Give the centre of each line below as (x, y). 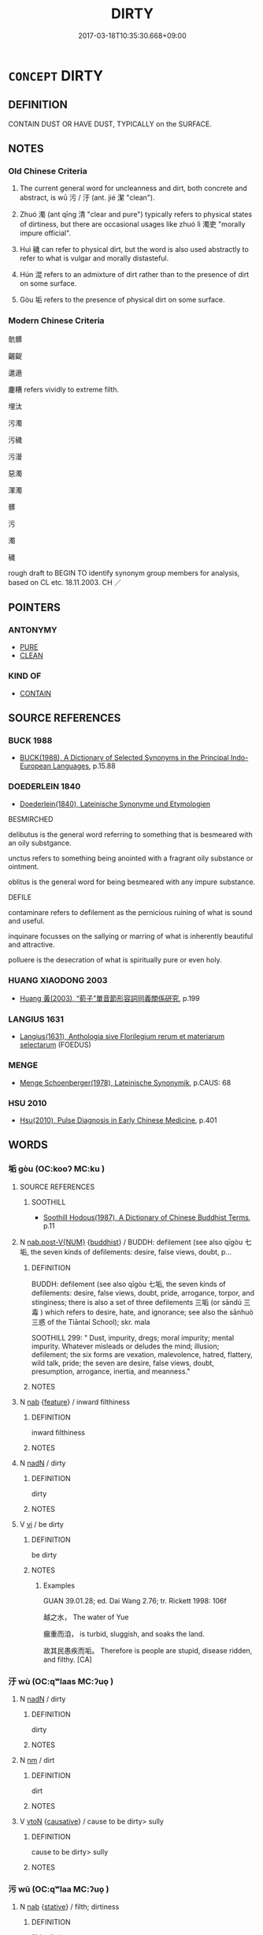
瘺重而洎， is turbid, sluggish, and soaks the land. (124, 1633)
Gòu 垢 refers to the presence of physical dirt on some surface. (122, 300)
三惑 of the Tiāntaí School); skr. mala (91, 1322)
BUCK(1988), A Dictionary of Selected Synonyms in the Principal (124, 758)
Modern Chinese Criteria (56, 321)
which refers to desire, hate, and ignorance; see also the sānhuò (149, 1312)
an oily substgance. (40, 842)
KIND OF (25, 676)
